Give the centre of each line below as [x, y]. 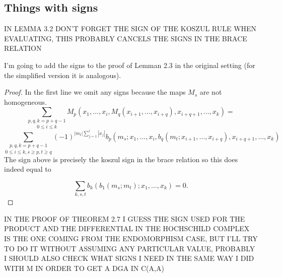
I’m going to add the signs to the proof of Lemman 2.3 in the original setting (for [130, 65]
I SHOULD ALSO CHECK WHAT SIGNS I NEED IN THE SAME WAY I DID [129, 258]
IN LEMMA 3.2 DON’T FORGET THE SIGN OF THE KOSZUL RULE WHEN [130, 28]
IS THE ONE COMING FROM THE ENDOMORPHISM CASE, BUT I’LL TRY [131, 238]
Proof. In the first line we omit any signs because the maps [95, 92]
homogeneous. [25, 101]
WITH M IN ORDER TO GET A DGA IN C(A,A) [84, 268]
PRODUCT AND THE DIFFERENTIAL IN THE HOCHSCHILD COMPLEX [127, 228]
